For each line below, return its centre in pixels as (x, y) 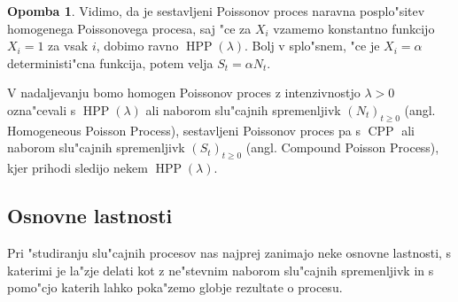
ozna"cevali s (42, 109)
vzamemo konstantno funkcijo (354, 28)
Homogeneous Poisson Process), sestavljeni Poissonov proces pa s (184, 130)
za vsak (68, 46)
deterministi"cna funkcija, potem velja (110, 62)
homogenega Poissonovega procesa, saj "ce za (129, 28)
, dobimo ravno (137, 46)
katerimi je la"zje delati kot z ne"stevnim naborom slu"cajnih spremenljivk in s (221, 270)
